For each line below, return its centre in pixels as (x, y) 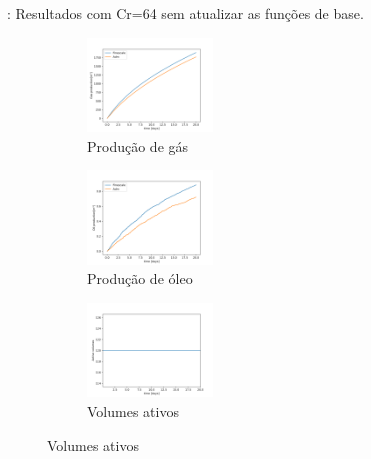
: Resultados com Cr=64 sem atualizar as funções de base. (185, 13)
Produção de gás (138, 145)
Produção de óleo (140, 278)
